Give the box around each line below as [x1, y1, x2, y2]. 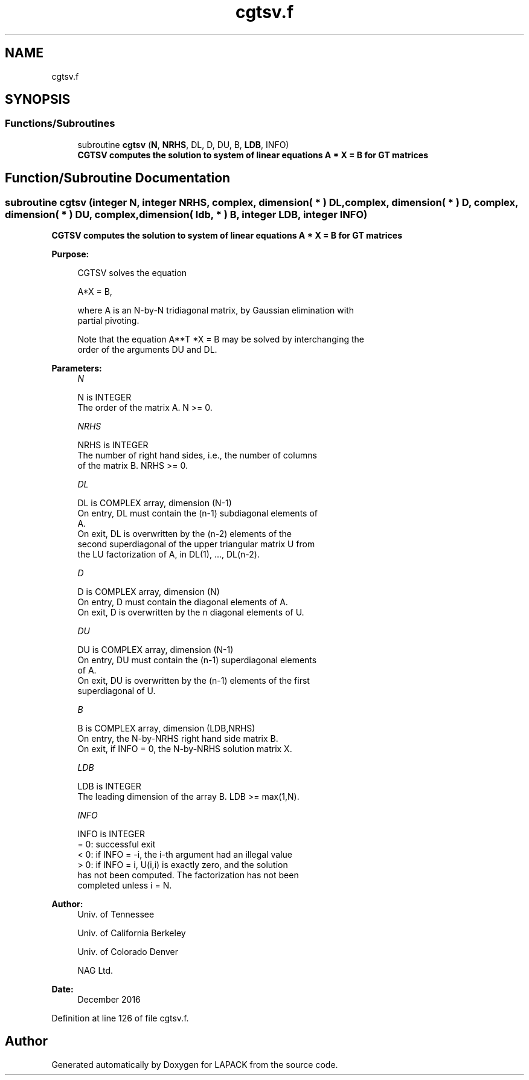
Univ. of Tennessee [77, 909, 155, 920]
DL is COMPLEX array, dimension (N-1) [77, 498, 232, 509]
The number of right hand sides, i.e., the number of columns [77, 450, 317, 461]
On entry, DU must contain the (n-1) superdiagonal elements [77, 655, 317, 666]
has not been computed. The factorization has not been [77, 870, 299, 881]
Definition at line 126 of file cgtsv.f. [51, 1013, 189, 1024]
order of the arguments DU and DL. [77, 344, 217, 355]
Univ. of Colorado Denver [77, 947, 179, 957]
